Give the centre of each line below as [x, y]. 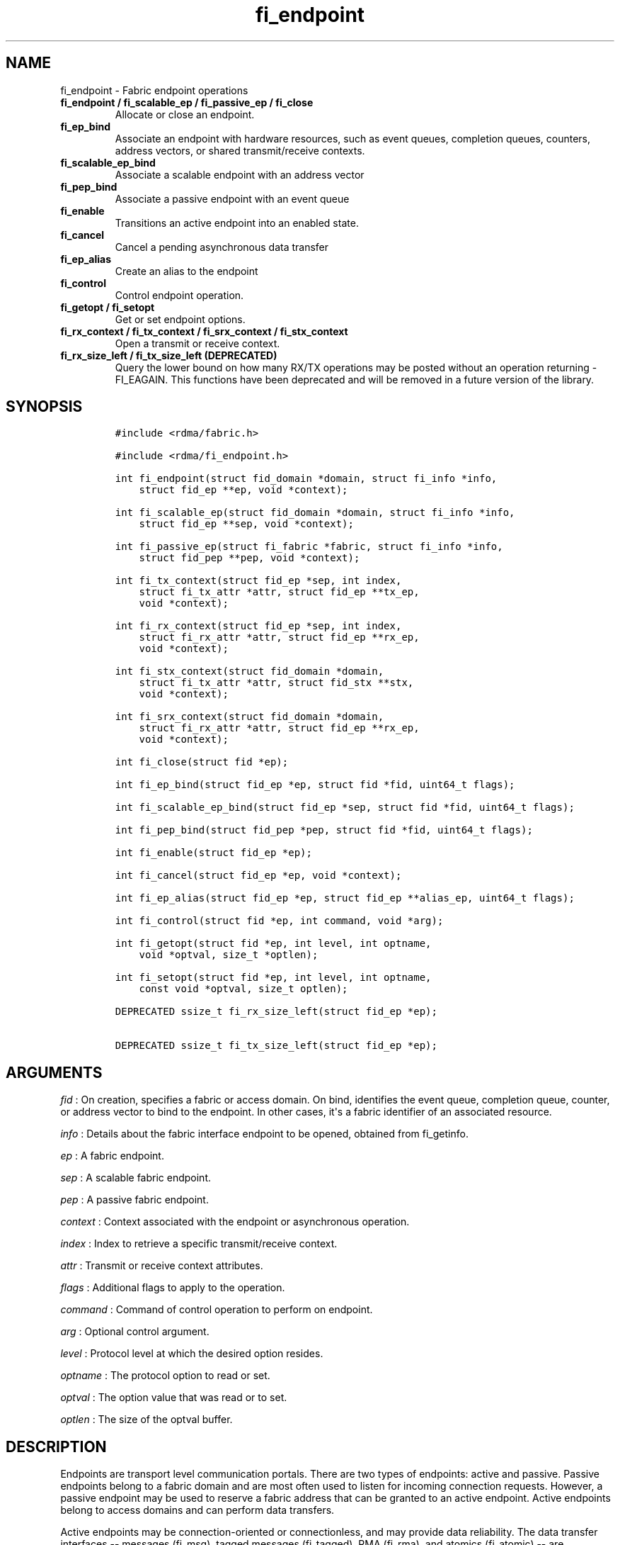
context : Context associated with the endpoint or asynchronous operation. [235, 1222]
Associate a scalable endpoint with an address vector [240, 174]
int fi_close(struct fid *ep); [202, 762]
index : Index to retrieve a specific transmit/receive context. [199, 1244]
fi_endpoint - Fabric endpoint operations [154, 90]
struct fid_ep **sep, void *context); [246, 524]
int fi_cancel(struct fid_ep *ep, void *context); [258, 876]
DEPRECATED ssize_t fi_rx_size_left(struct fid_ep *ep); [276, 1012]
